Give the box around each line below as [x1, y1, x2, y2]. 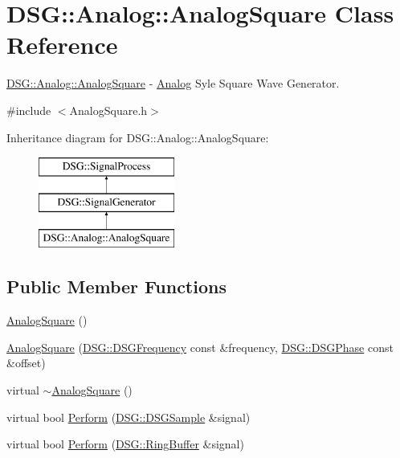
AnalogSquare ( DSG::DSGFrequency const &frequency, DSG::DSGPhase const [6, 338, 394, 355]
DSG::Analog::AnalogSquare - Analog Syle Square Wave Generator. [6, 75, 340, 92]
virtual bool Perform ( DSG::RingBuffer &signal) [6, 436, 244, 452]
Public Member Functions [6, 274, 227, 299]
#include [6, 101, 51, 118]
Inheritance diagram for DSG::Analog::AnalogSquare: [6, 129, 269, 145]
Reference [6, 28, 118, 61]
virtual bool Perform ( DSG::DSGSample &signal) [6, 408, 251, 425]
